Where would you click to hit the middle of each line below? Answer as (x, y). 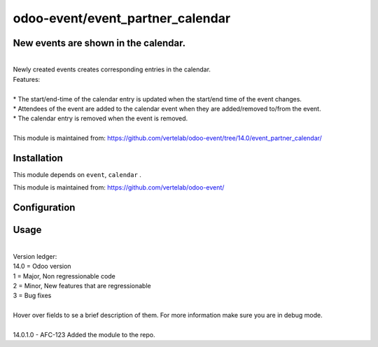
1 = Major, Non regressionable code (64, 276)
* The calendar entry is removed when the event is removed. (100, 118)
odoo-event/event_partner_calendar (122, 18)
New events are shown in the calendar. (99, 43)
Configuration (44, 207)
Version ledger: (35, 256)
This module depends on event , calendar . (77, 175)
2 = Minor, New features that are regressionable (82, 285)
